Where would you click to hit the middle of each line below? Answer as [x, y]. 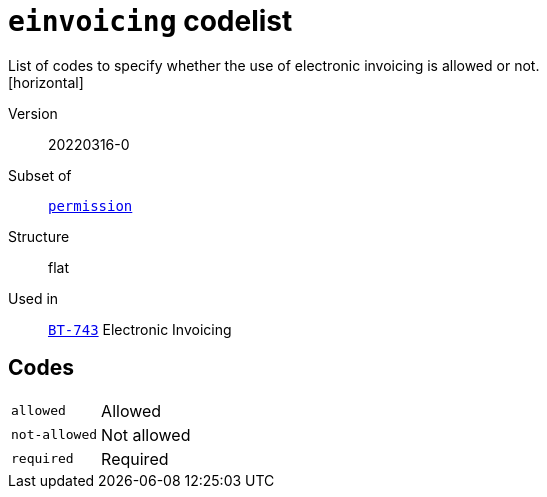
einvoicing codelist [150, 21]
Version [33, 113]
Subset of [40, 175]
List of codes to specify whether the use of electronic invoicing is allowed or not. [274, 65]
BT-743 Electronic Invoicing [140, 329]
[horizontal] [46, 82]
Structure [39, 236]
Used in [33, 298]
